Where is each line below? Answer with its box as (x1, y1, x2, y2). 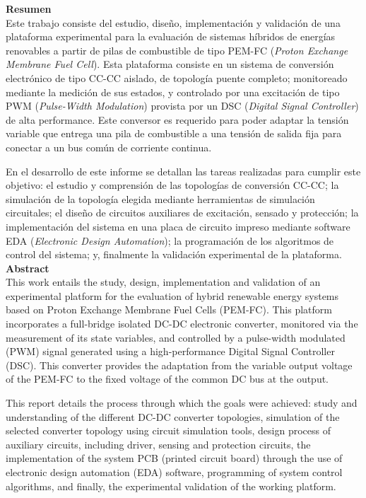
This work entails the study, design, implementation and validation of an (6, 274, 321, 289)
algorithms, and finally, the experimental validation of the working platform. (6, 478, 336, 493)
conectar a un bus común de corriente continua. (6, 139, 212, 154)
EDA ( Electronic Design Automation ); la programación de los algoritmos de (6, 233, 334, 248)
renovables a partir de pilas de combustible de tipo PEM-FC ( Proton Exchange (6, 42, 348, 57)
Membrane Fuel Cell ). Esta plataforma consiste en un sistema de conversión (6, 57, 334, 71)
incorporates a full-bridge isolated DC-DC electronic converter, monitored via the (6, 316, 358, 331)
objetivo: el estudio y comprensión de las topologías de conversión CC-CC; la (6, 178, 339, 192)
